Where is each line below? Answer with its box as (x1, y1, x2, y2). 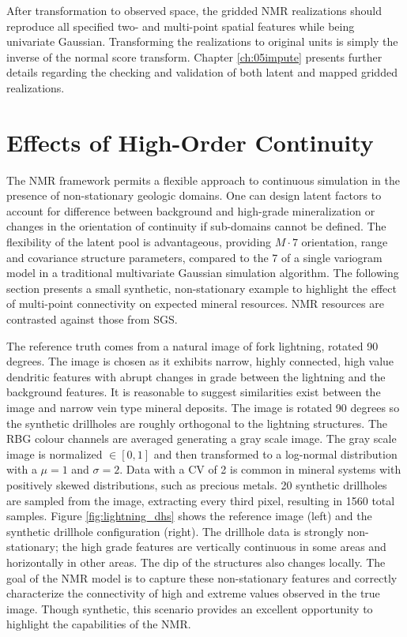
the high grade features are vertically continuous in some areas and (62, 538, 386, 555)
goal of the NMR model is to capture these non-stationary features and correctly (6, 569, 398, 586)
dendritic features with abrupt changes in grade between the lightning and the (6, 368, 386, 384)
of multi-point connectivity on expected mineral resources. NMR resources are (6, 295, 384, 312)
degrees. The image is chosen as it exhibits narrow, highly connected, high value (6, 353, 394, 369)
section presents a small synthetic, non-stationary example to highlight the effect (6, 279, 398, 296)
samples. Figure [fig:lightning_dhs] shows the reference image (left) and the (6, 508, 372, 524)
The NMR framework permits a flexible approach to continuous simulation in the (6, 171, 401, 188)
